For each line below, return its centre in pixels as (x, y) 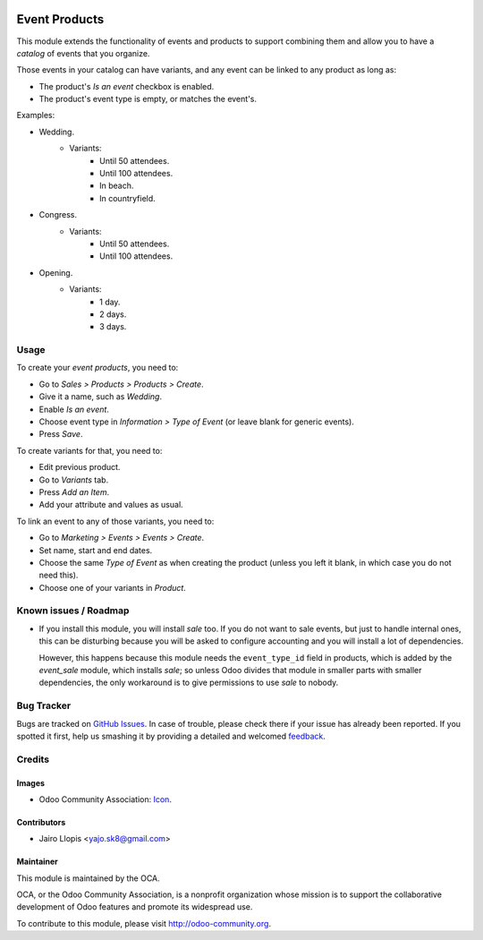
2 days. (113, 314)
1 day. (110, 302)
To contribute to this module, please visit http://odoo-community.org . (144, 923)
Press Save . (61, 434)
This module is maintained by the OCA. (88, 878)
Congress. (58, 215)
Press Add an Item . (74, 491)
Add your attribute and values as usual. (111, 505)
